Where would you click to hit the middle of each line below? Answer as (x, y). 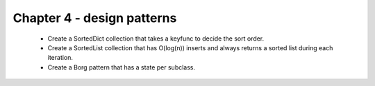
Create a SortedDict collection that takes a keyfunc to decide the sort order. (156, 39)
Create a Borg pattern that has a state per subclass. (122, 67)
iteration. (60, 58)
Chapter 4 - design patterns (95, 18)
